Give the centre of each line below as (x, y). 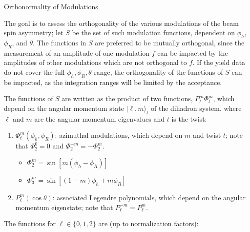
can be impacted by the (193, 53)
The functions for (30, 223)
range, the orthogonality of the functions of (158, 72)
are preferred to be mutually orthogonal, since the (170, 42)
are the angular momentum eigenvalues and (99, 118)
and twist (207, 135)
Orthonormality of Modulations (51, 6)
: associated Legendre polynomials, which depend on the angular (149, 197)
